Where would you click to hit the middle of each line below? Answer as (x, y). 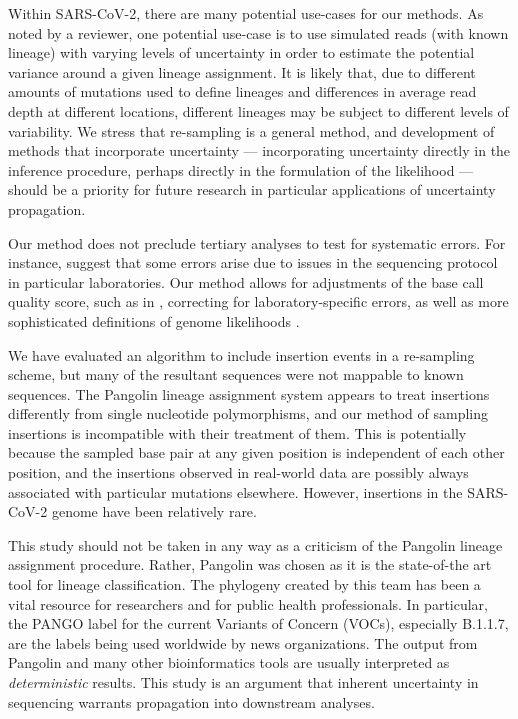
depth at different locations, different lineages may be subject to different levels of (258, 110)
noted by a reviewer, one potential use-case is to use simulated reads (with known (258, 32)
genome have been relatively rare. (154, 511)
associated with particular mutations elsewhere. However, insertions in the (235, 491)
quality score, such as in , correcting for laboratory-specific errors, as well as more (258, 301)
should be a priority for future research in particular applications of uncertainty (252, 189)
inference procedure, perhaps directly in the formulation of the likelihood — (241, 169)
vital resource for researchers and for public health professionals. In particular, (248, 603)
